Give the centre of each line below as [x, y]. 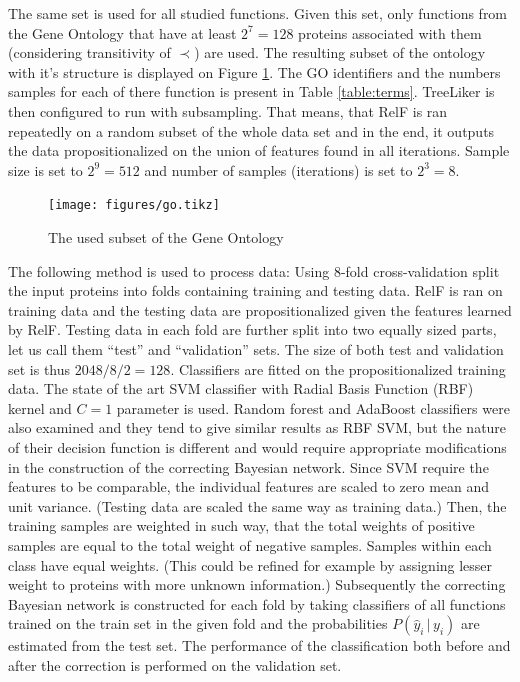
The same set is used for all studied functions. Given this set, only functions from [258, 13]
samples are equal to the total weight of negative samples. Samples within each [250, 544]
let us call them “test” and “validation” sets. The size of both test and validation [256, 348]
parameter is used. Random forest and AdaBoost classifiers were [313, 407]
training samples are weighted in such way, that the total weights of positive [241, 525]
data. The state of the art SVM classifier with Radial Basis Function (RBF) [241, 388]
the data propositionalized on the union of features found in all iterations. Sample [259, 150]
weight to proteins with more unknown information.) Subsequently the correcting [257, 584]
